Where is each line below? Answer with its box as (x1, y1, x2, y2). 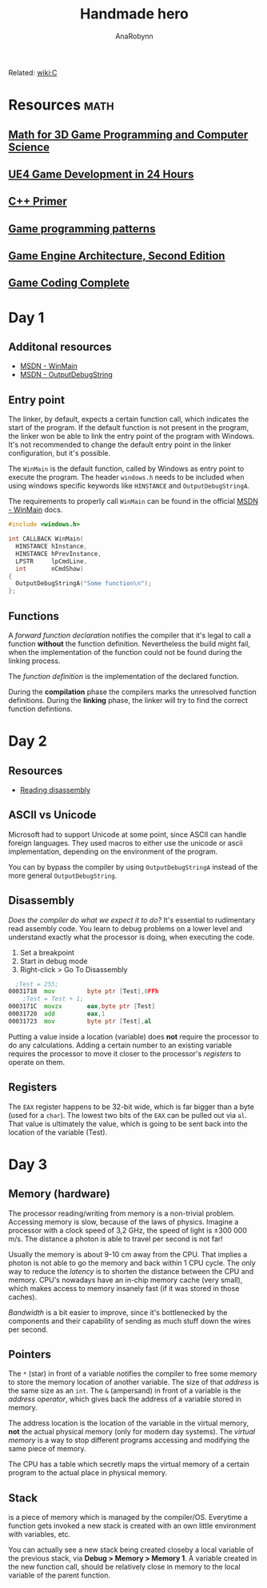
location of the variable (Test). (8, 1127, 108, 1137)
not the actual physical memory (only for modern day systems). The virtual (8, 1427, 256, 1437)
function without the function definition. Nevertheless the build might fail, (8, 638, 250, 649)
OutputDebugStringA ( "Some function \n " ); (15, 580, 152, 588)
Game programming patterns (8, 222, 156, 235)
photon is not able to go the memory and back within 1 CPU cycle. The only (8, 1258, 256, 1268)
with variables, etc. (8, 1530, 71, 1539)
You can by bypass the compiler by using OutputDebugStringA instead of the (8, 862, 258, 871)
